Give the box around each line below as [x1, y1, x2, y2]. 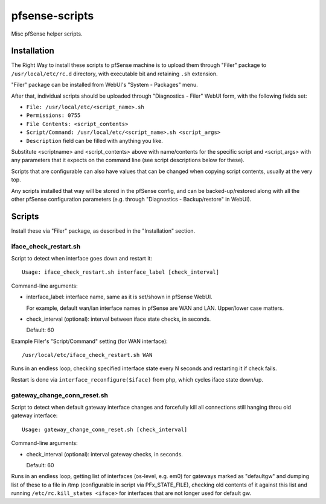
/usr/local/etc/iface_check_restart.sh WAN [22, 351, 153, 359]
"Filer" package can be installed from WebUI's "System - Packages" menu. [11, 81, 199, 89]
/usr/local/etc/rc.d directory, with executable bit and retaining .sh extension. [11, 70, 218, 77]
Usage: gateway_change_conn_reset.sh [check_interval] [22, 426, 188, 433]
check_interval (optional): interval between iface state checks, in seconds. [26, 315, 211, 323]
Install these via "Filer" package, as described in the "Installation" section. [11, 227, 196, 235]
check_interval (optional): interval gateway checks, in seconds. [26, 450, 184, 458]
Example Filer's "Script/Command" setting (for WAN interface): [11, 338, 168, 345]
